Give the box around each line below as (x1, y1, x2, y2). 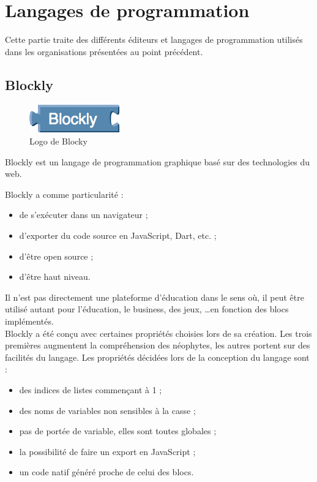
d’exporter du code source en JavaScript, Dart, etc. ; (19, 229, 217, 242)
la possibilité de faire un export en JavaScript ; (19, 445, 196, 458)
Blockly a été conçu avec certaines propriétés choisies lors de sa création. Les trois (5, 326, 312, 339)
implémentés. (5, 315, 54, 328)
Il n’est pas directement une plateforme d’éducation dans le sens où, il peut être (5, 290, 304, 303)
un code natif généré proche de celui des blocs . (19, 465, 194, 478)
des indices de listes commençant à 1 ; (19, 383, 162, 396)
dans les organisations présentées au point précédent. (5, 45, 203, 58)
